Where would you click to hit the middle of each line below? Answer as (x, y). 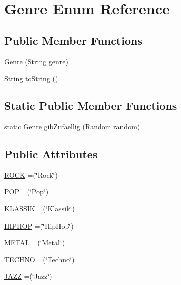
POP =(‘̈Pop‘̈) (26, 192)
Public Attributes (51, 153)
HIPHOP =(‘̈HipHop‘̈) (39, 225)
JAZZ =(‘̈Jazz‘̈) (28, 276)
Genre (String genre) (36, 61)
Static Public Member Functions (91, 105)
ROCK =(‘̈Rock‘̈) (31, 174)
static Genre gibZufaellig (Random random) (72, 126)
